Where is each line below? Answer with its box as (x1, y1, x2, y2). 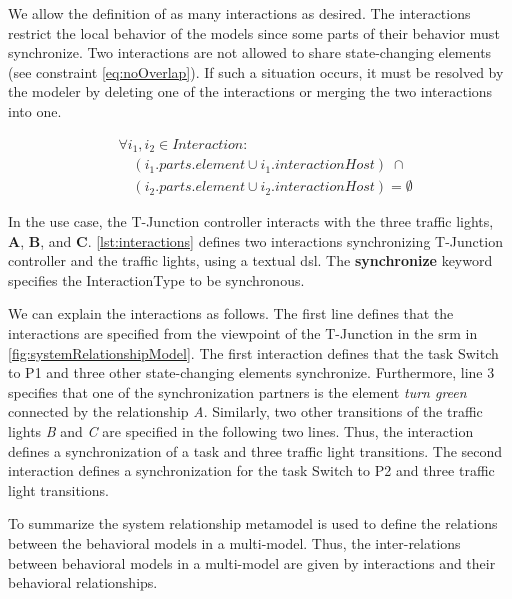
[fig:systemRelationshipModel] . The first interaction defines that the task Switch (8, 342, 499, 363)
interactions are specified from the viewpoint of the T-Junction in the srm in (8, 323, 478, 344)
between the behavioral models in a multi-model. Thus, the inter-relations (8, 533, 461, 554)
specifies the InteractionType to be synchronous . (8, 269, 305, 290)
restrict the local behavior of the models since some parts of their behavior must (8, 22, 500, 43)
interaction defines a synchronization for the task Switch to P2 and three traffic (8, 460, 495, 481)
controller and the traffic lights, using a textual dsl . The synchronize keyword (8, 250, 493, 271)
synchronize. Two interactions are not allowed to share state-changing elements (8, 42, 492, 63)
